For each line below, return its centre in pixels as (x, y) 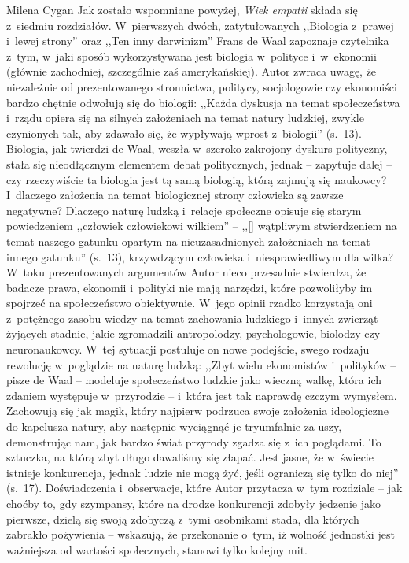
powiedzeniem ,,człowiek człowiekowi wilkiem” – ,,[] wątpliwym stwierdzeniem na (202, 226)
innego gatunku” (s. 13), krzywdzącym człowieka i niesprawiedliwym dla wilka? (200, 256)
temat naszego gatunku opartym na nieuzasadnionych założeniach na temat (188, 241)
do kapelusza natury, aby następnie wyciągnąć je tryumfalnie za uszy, (174, 426)
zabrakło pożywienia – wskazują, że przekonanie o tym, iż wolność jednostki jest (201, 534)
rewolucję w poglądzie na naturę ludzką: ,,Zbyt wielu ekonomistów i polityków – (201, 364)
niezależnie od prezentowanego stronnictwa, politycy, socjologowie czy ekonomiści (202, 86)
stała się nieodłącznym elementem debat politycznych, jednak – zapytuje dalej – (199, 163)
